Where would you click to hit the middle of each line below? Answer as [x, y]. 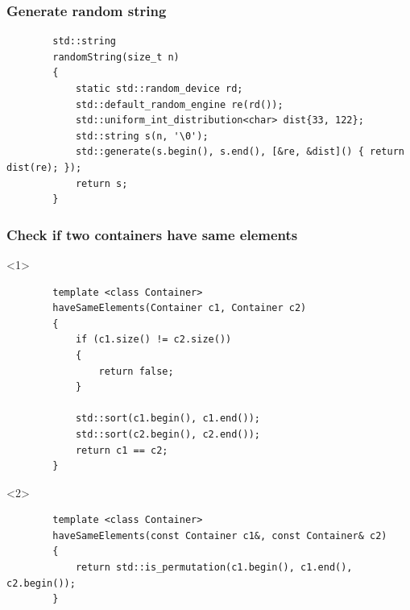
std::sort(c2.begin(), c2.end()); [168, 434]
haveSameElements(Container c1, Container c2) [180, 308]
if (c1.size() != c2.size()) [153, 340]
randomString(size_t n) [116, 57]
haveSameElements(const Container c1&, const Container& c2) [220, 535]
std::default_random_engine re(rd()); [179, 104]
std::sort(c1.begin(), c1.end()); [168, 419]
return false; [136, 371]
